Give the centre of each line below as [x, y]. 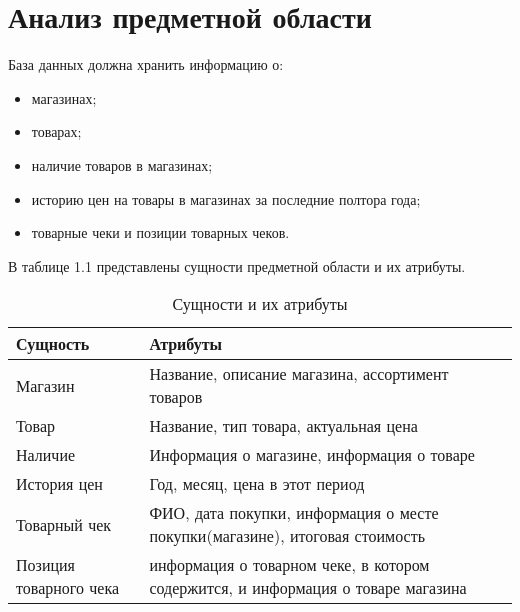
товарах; [56, 131]
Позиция [45, 565]
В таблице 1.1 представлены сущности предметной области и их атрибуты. [237, 265]
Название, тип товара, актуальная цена [283, 426]
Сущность [53, 344]
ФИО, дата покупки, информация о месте [294, 513]
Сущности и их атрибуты [260, 304]
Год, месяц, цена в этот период [257, 484]
